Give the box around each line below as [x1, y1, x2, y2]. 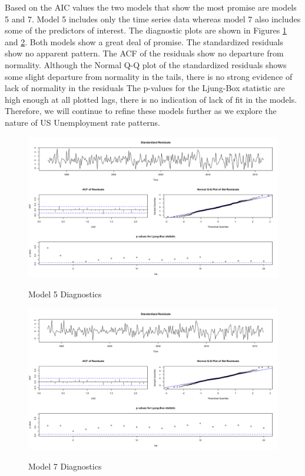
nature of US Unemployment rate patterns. [5, 116, 160, 128]
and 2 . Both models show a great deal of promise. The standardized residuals [5, 35, 283, 48]
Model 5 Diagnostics [28, 288, 102, 300]
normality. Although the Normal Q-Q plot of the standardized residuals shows [5, 58, 287, 71]
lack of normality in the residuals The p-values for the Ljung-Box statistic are [5, 82, 285, 94]
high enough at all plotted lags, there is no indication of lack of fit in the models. [5, 93, 297, 105]
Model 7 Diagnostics [28, 460, 102, 472]
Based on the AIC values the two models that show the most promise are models [5, 1, 297, 13]
